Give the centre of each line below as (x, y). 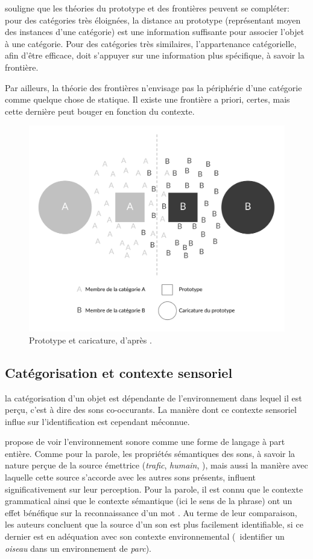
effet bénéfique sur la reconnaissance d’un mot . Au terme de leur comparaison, (151, 512)
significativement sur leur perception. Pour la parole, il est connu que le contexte (154, 489)
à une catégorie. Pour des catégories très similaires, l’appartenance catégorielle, (151, 43)
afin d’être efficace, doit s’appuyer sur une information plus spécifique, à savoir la (155, 55)
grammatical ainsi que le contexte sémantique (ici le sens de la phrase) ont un (149, 501)
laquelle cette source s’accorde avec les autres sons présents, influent (131, 477)
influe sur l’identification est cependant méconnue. (97, 421)
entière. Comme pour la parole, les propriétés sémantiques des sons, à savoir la (150, 453)
